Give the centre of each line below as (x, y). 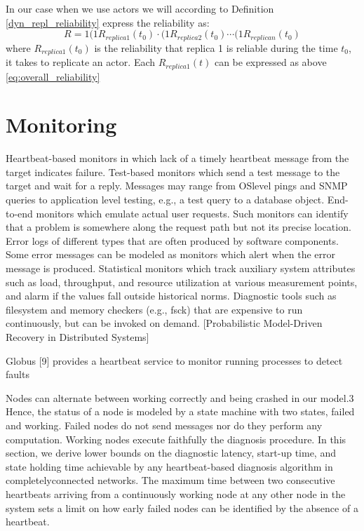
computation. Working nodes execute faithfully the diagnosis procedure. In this (176, 439)
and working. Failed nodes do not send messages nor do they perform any (164, 425)
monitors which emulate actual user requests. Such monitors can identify (192, 213)
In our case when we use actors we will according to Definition (140, 8)
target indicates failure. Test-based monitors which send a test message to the (173, 172)
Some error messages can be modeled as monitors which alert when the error (171, 254)
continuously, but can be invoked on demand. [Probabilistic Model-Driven (164, 323)
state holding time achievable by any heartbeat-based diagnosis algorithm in (169, 466)
